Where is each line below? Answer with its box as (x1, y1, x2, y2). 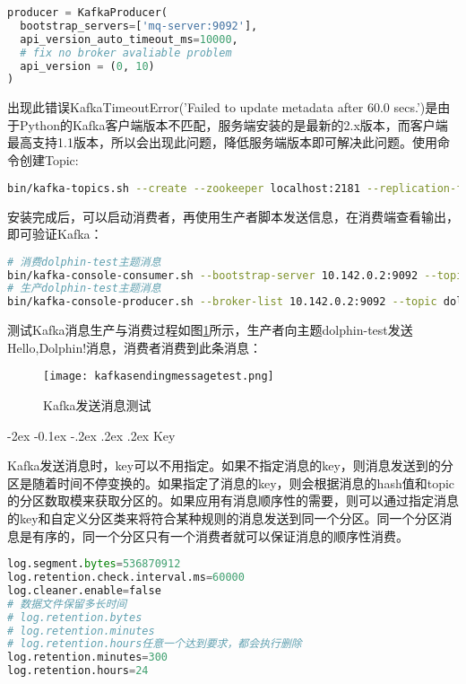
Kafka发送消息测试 (43, 396, 151, 415)
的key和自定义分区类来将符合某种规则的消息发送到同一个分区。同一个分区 (7, 509, 440, 527)
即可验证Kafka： (7, 224, 103, 243)
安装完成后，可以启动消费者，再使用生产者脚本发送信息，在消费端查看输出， (7, 206, 459, 225)
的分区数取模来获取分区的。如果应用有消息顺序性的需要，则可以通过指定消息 (7, 491, 459, 510)
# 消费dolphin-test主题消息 (7, 255, 161, 268)
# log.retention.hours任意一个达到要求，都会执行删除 (7, 637, 302, 651)
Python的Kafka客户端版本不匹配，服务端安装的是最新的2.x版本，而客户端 (19, 115, 448, 134)
